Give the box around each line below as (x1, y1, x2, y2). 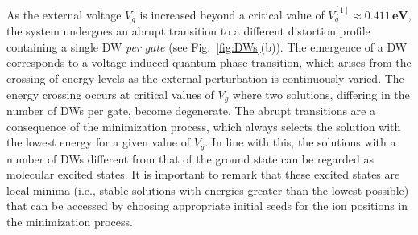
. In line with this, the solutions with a (205, 134, 396, 150)
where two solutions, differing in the (232, 85, 410, 102)
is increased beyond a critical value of (139, 6, 325, 23)
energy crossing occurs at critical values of (6, 85, 214, 102)
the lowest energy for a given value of (6, 134, 191, 150)
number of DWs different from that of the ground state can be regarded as (6, 150, 375, 167)
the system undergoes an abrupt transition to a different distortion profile (6, 23, 370, 39)
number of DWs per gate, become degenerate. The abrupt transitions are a (6, 102, 375, 119)
